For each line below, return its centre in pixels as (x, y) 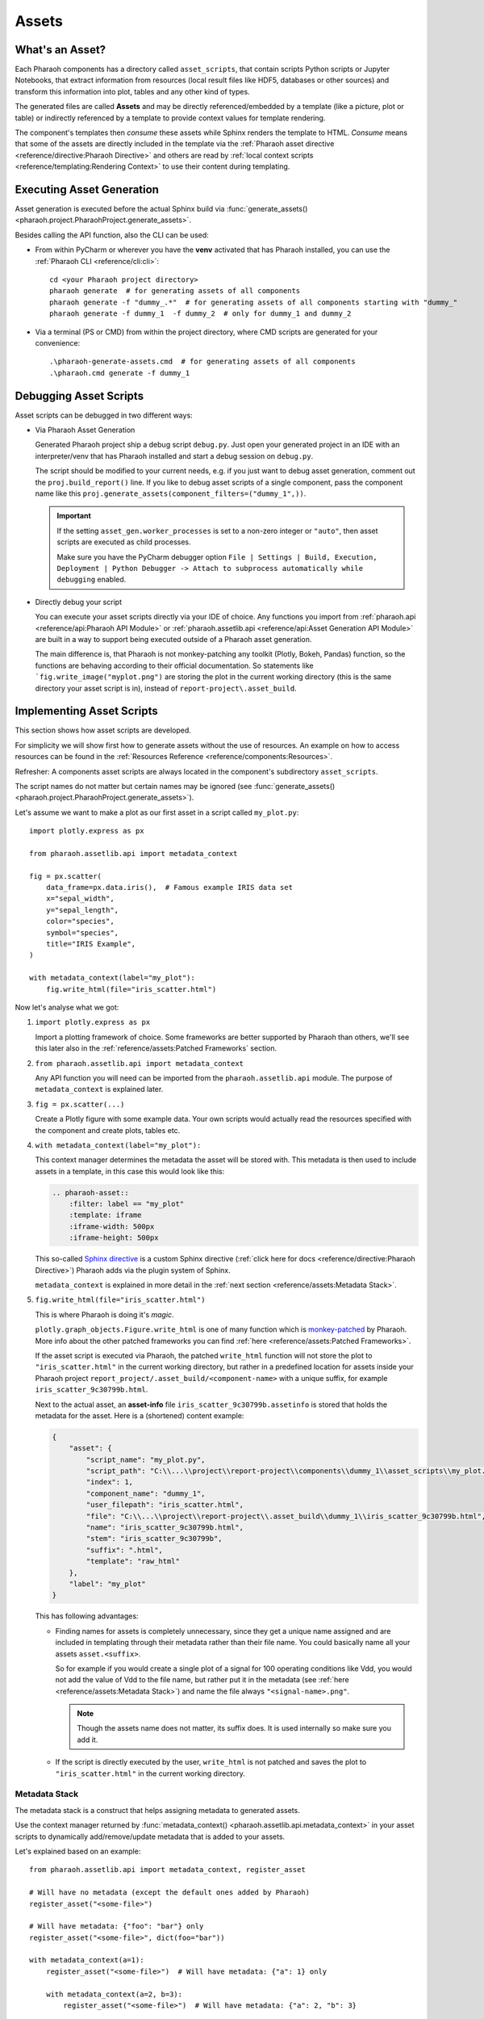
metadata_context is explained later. (99, 1089)
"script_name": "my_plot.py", (146, 1459)
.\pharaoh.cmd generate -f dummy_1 (120, 373)
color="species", (80, 921)
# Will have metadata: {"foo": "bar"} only (117, 1927)
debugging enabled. (92, 579)
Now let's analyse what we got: (67, 1007)
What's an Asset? (60, 50)
